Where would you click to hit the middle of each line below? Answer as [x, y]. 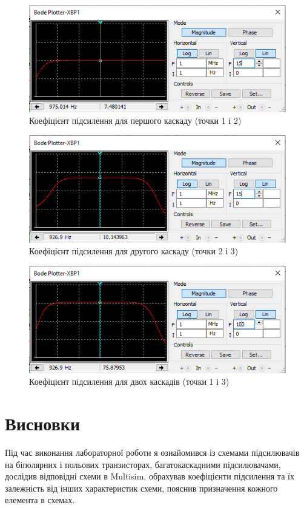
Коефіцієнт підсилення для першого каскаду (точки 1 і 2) [135, 120]
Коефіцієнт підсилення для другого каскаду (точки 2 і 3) [134, 251]
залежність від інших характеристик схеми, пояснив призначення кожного [141, 488]
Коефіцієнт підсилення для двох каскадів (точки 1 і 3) [129, 381]
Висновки [43, 423]
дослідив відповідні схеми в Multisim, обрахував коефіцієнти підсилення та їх [150, 476]
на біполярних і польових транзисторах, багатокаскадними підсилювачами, [143, 464]
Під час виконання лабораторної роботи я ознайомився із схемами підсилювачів [152, 452]
